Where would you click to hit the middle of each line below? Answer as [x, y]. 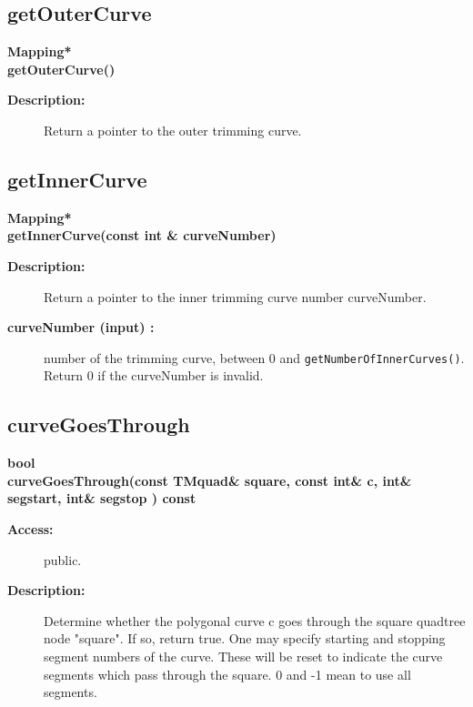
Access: [30, 528]
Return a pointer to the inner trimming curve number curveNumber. [235, 296]
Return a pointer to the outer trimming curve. [173, 130]
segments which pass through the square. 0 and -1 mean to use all [227, 674]
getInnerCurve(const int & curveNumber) [142, 235]
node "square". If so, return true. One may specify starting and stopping [245, 638]
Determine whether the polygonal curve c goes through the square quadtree [255, 620]
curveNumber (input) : [81, 327]
